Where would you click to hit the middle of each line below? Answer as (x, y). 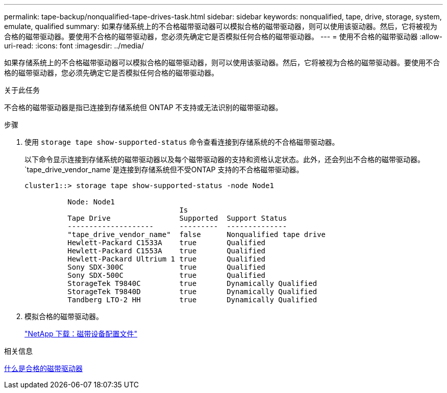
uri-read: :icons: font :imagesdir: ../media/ (74, 46)
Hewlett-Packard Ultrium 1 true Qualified (167, 259)
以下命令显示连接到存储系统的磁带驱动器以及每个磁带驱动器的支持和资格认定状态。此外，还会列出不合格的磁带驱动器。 (225, 159)
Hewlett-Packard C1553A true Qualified (167, 251)
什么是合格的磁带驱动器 (43, 368)
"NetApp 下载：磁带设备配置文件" (81, 334)
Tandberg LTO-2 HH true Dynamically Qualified (192, 300)
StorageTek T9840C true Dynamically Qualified (192, 283)
